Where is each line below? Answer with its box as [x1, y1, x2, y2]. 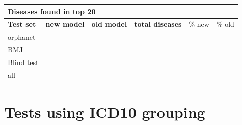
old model [91, 19, 127, 29]
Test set [8, 19, 36, 29]
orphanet [8, 32, 36, 42]
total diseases [134, 19, 182, 29]
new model [45, 19, 85, 29]
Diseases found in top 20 [8, 6, 96, 16]
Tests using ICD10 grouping [4, 102, 205, 122]
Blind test [8, 56, 39, 67]
